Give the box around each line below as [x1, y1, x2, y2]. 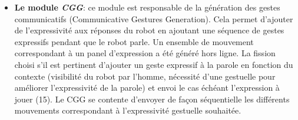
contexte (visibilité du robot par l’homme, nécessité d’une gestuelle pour [14, 70, 276, 82]
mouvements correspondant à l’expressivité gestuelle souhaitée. [14, 104, 241, 116]
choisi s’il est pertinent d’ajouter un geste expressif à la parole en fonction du [14, 58, 293, 70]
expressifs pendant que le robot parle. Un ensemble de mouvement [14, 35, 254, 47]
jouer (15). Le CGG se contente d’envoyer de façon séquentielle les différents [14, 92, 290, 105]
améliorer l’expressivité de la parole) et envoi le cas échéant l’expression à [14, 81, 280, 94]
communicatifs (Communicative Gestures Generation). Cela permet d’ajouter [14, 12, 293, 25]
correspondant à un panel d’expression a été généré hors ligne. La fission [14, 47, 276, 59]
